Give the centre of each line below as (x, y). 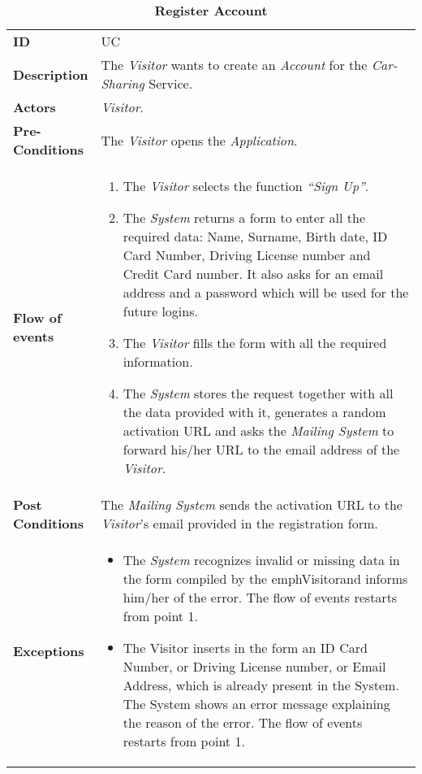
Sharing (123, 83)
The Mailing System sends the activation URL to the (252, 504)
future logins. (160, 311)
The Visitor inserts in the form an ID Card (245, 648)
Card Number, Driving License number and (247, 255)
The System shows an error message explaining (256, 704)
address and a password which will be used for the (266, 292)
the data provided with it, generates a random (254, 412)
